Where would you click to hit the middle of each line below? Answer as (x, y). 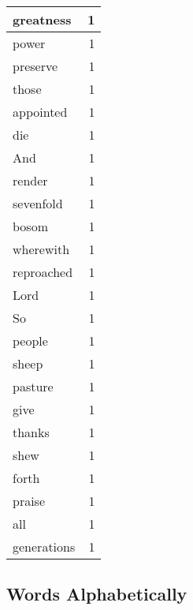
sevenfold (38, 203)
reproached (43, 272)
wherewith (41, 249)
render (30, 180)
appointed (40, 112)
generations (44, 546)
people (30, 341)
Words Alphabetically (97, 594)
